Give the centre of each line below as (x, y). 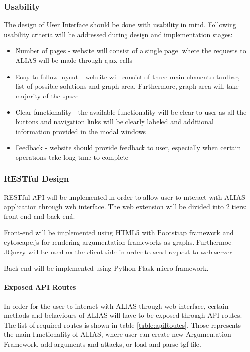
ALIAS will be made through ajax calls (74, 60)
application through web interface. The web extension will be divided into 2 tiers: (125, 206)
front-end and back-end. (40, 216)
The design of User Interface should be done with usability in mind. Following (120, 25)
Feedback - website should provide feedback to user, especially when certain (128, 147)
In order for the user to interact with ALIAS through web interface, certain (116, 305)
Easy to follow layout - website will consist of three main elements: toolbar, (127, 76)
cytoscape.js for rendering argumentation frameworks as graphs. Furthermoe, (119, 242)
